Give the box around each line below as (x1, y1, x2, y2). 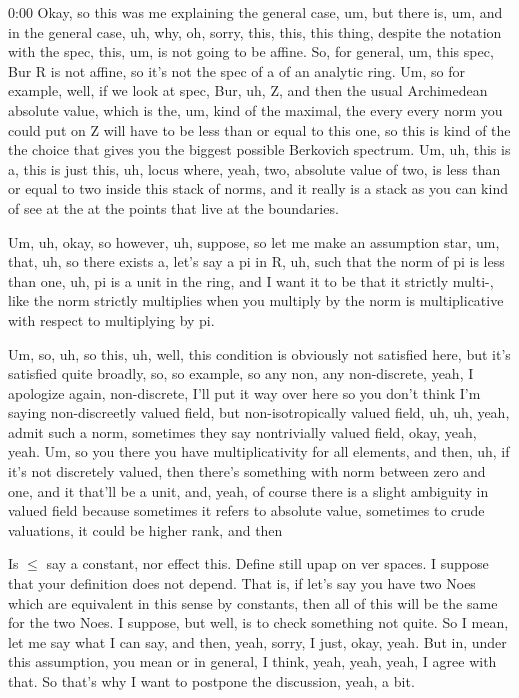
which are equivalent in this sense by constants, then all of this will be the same (8, 592, 498, 613)
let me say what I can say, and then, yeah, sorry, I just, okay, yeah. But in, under (8, 631, 507, 652)
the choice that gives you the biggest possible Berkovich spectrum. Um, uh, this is (8, 139, 511, 160)
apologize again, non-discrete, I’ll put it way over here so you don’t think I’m (8, 382, 481, 403)
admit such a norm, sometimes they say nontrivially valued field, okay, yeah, (8, 421, 477, 442)
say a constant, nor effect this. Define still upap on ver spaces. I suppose (46, 553, 489, 574)
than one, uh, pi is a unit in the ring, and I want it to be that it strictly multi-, (8, 270, 494, 291)
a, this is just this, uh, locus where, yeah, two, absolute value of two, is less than (8, 158, 501, 179)
